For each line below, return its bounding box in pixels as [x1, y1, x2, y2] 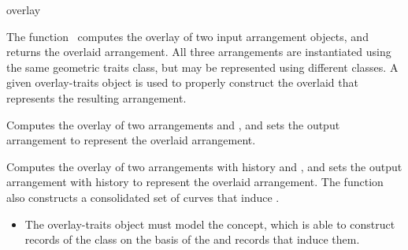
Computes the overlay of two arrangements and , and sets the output [6, 116, 340, 132]
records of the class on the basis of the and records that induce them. [24, 231, 360, 248]
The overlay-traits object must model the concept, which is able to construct [24, 215, 395, 232]
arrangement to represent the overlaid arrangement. [6, 132, 256, 148]
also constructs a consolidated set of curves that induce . [6, 188, 280, 205]
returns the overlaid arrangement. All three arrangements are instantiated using [6, 43, 391, 60]
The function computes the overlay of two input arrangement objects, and [6, 28, 369, 44]
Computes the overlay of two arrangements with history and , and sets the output [6, 158, 402, 174]
